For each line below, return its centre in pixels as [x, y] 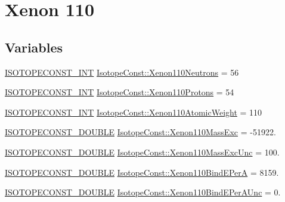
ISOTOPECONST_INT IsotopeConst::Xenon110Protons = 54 [120, 92]
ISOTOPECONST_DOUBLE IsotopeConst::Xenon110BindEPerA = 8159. [142, 172]
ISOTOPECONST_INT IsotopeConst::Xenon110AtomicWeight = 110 [134, 112]
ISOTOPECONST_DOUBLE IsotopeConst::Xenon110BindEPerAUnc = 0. [143, 192]
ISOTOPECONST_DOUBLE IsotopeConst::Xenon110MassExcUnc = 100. [142, 152]
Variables [34, 47]
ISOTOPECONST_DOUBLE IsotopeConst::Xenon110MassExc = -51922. [140, 132]
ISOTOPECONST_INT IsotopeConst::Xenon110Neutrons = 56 [122, 72]
